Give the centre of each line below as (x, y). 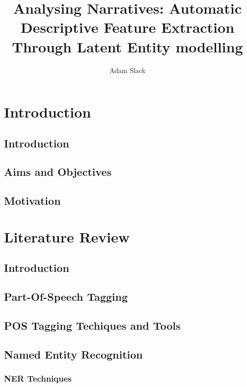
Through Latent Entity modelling (127, 46)
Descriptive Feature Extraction (127, 27)
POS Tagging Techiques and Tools (92, 325)
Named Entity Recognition (74, 354)
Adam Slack (127, 70)
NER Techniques (38, 378)
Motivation (32, 201)
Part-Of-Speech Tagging (66, 297)
